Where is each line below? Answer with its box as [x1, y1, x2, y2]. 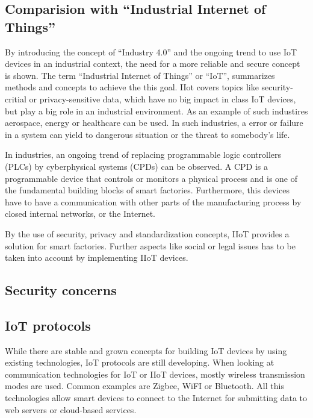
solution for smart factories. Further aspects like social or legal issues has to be [5, 239, 296, 252]
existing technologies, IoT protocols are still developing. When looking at [5, 356, 274, 369]
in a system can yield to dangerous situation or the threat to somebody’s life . [5, 128, 290, 140]
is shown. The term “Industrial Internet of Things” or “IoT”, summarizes [5, 69, 275, 81]
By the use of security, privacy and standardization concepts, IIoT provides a [5, 227, 290, 240]
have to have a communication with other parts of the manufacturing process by [5, 195, 302, 208]
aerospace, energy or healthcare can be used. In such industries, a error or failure [5, 116, 303, 129]
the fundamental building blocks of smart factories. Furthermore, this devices [5, 184, 290, 196]
